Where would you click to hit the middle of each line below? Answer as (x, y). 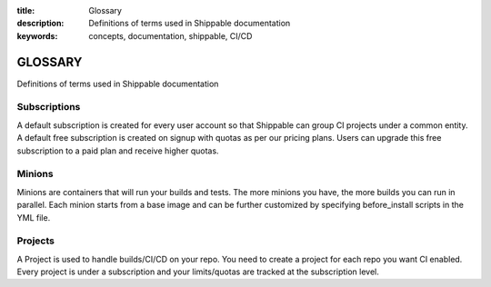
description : (40, 24)
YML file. (34, 217)
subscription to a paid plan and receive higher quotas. (118, 151)
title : (26, 10)
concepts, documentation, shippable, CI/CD (170, 35)
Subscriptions (49, 107)
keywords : (37, 35)
